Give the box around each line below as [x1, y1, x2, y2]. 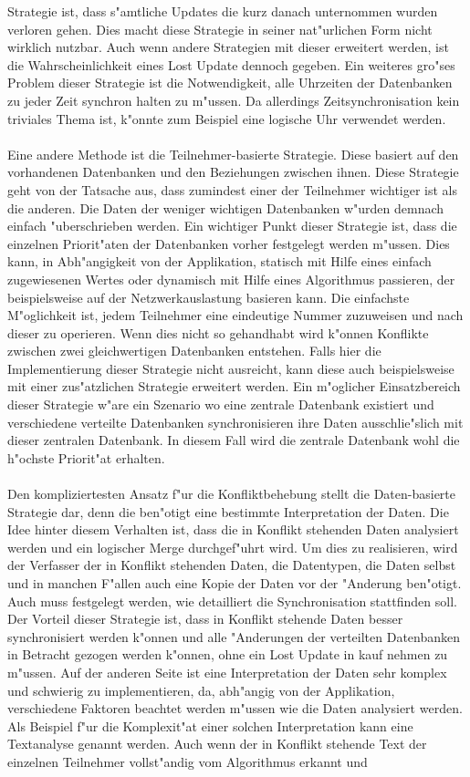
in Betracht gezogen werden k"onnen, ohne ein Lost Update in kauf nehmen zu [7, 645, 448, 664]
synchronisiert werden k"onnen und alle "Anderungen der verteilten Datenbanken [7, 627, 461, 646]
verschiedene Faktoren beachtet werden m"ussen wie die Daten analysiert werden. [7, 699, 463, 718]
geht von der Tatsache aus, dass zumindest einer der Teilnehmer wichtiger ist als [7, 180, 458, 199]
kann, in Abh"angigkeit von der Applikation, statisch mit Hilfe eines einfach [7, 252, 432, 271]
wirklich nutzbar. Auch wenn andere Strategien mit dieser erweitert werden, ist [7, 37, 449, 57]
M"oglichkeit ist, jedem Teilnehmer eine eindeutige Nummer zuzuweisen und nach [7, 306, 464, 325]
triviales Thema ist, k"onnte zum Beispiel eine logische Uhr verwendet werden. [7, 109, 446, 128]
